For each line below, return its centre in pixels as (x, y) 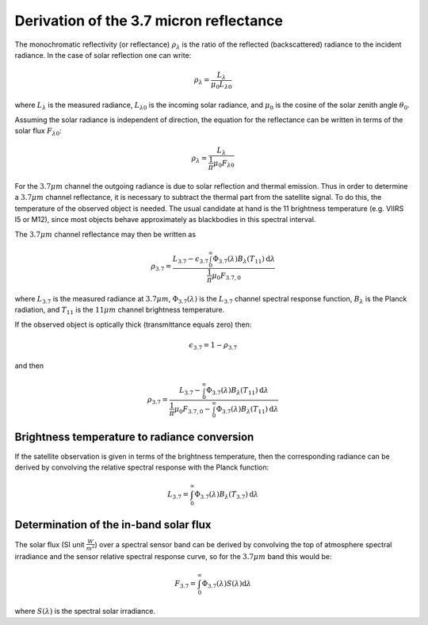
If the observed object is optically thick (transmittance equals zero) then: (133, 324)
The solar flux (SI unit (50, 544)
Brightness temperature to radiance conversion (134, 437)
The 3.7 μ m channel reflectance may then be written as (105, 234)
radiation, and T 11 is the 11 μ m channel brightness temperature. (120, 311)
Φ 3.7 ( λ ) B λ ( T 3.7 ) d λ (227, 495)
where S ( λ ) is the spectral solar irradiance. (85, 611)
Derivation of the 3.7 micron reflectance (149, 21)
